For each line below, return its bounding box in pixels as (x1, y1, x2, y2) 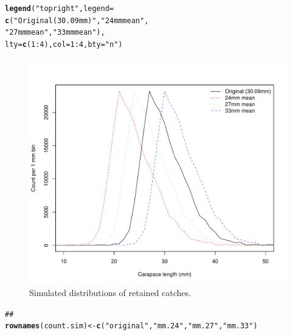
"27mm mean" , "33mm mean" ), (5, 28, 105, 37)
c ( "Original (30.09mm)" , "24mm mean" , (5, 16, 149, 25)
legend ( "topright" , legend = (5, 4, 114, 13)
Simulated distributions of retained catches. (29, 286, 191, 299)
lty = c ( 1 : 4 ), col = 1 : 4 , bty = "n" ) (5, 40, 123, 49)
